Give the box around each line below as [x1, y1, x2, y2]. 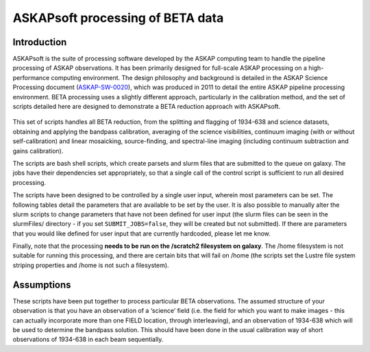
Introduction [12, 36, 67, 48]
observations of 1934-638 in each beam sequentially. [12, 336, 164, 344]
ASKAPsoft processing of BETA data [12, 10, 224, 25]
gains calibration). [12, 147, 64, 155]
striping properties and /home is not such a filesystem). [12, 261, 169, 269]
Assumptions [12, 279, 71, 290]
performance [12, 73, 50, 81]
